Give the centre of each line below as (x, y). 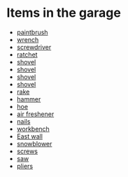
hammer (29, 99)
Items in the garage (64, 13)
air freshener (35, 114)
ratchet (27, 55)
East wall (30, 136)
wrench (28, 39)
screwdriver (34, 47)
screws (27, 151)
